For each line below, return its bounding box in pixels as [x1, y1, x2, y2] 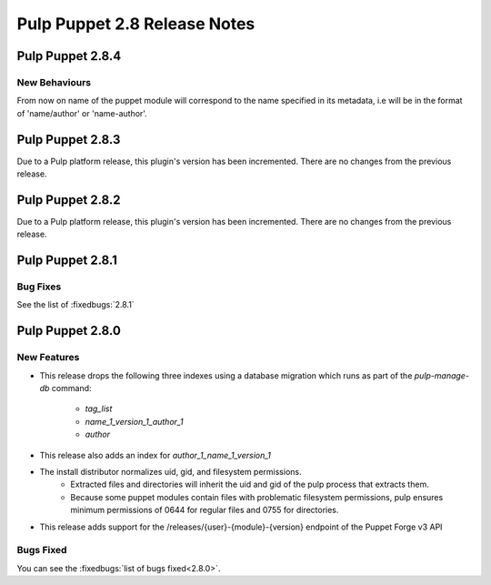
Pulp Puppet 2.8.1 [16, 253, 117, 268]
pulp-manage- [414, 369, 470, 381]
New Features [16, 351, 80, 364]
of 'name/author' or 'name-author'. [16, 107, 147, 118]
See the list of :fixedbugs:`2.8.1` [16, 299, 135, 310]
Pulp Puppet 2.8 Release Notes [16, 14, 256, 34]
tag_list [85, 403, 113, 414]
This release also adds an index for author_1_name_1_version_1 [39, 449, 272, 460]
